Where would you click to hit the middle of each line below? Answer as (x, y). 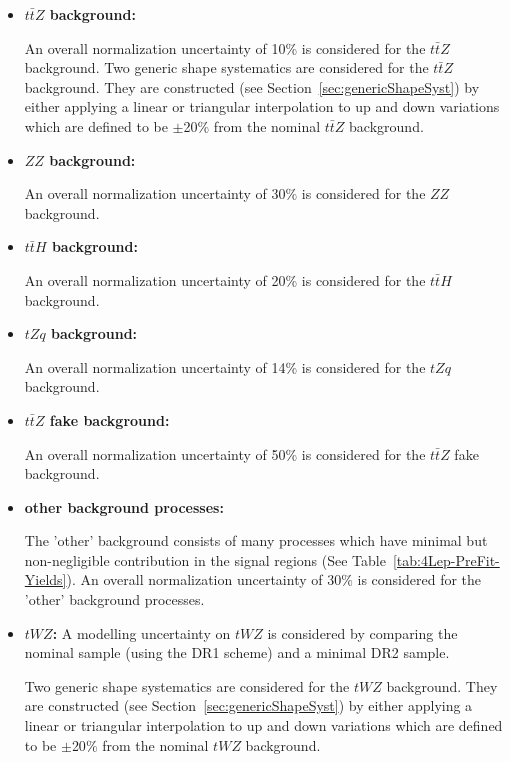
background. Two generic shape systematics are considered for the (226, 67)
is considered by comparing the (362, 632)
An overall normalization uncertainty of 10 (155, 47)
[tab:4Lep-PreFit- (446, 559)
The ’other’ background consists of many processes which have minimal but (256, 540)
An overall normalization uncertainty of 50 (155, 453)
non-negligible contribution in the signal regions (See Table (205, 559)
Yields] (45, 579)
